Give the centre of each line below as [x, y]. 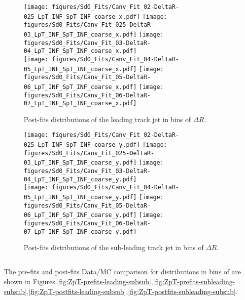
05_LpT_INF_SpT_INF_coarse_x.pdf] [80, 69]
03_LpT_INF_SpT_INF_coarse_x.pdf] [80, 34]
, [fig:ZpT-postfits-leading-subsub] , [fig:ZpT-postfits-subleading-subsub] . [132, 291]
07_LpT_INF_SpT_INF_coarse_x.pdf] [80, 104]
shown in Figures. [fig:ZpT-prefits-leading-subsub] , [79, 281]
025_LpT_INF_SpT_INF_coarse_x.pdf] [82, 17]
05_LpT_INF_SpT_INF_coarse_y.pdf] [80, 197]
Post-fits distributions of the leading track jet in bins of [107, 119]
